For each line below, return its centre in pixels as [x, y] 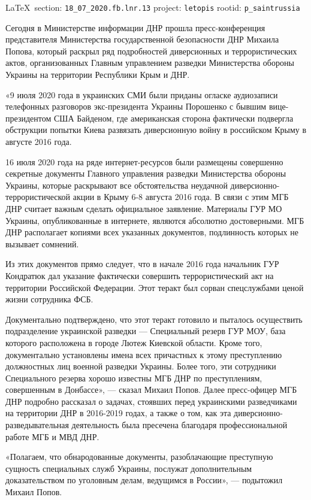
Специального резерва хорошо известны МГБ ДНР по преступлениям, [134, 378]
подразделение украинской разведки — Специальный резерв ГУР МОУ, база [146, 331]
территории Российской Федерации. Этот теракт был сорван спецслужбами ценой [155, 287]
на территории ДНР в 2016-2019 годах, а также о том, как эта [118, 413]
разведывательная [37, 425]
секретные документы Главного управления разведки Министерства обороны [146, 173]
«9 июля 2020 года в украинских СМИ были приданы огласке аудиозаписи [142, 94]
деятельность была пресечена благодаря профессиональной [179, 425]
